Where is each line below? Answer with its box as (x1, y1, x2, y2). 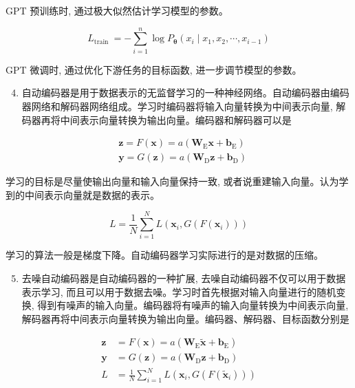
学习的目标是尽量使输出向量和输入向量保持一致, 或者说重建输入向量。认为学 (6, 174, 349, 188)
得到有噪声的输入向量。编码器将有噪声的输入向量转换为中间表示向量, (37, 298, 349, 312)
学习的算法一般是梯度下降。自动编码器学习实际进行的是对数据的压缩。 (6, 248, 323, 262)
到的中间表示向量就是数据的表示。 (6, 187, 160, 202)
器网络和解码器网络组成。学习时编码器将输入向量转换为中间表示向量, (21, 98, 333, 113)
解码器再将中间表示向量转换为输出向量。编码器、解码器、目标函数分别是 (21, 311, 349, 325)
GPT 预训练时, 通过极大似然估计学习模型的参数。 (6, 3, 228, 17)
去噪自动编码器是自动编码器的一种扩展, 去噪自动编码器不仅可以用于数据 (21, 271, 346, 285)
